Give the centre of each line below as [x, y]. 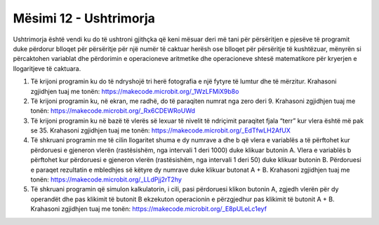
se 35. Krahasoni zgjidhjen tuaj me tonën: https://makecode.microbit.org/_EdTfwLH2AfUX [160, 130]
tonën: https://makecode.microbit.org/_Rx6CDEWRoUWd [113, 111]
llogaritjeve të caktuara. [47, 68]
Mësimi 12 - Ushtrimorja [84, 18]
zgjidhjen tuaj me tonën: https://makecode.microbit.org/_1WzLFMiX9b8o [135, 91]
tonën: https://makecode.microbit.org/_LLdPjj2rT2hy [106, 179]
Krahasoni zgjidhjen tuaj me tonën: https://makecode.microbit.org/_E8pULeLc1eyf [148, 209]
